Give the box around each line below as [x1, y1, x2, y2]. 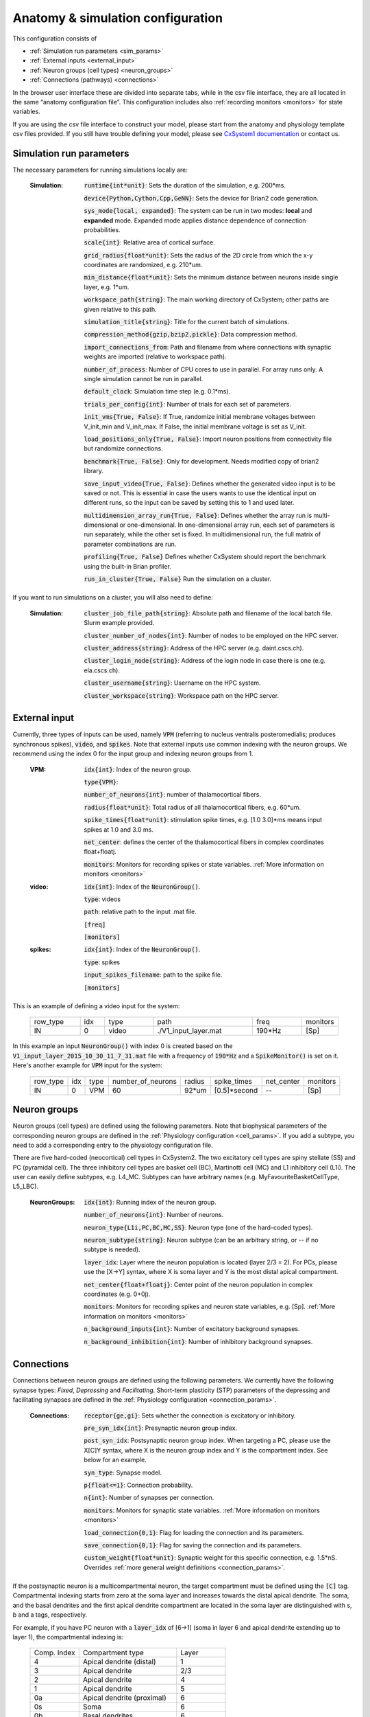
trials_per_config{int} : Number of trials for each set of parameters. [84, 400, 291, 408]
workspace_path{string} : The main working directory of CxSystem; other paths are [84, 295, 329, 304]
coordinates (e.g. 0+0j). [84, 1290, 151, 1298]
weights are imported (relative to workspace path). [84, 352, 227, 361]
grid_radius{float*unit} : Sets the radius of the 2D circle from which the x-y [84, 251, 313, 259]
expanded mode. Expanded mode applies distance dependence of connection [84, 216, 306, 225]
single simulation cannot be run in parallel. [84, 375, 203, 383]
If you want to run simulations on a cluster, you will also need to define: [12, 593, 214, 602]
